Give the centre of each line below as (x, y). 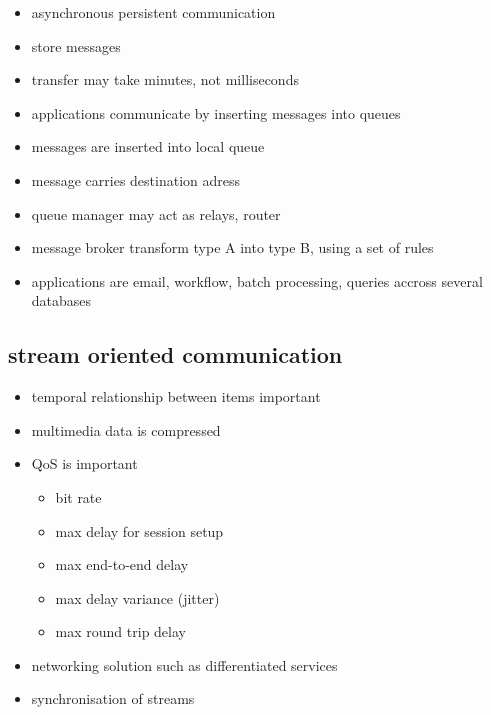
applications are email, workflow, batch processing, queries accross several (257, 280)
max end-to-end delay (122, 564)
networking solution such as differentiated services (184, 664)
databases (61, 300)
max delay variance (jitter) (137, 597)
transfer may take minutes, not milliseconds (165, 79)
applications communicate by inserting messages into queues (216, 112)
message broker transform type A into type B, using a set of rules (232, 247)
